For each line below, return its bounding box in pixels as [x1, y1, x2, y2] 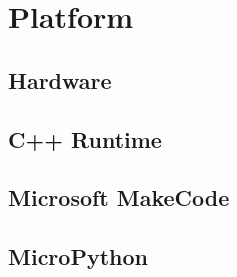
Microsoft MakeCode [8, 182, 230, 213]
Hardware [8, 64, 112, 95]
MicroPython [8, 241, 148, 272]
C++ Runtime [8, 123, 162, 154]
